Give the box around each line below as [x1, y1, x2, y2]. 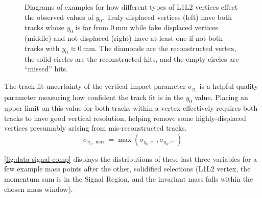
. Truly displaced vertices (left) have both [102, 11, 232, 22]
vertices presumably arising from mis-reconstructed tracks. [4, 122, 187, 133]
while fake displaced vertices [130, 22, 218, 33]
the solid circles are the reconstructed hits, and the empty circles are [25, 53, 239, 64]
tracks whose [25, 22, 64, 33]
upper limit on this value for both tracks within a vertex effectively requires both [4, 102, 258, 113]
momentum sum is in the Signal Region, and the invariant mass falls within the [4, 173, 253, 184]
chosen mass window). [4, 183, 73, 194]
